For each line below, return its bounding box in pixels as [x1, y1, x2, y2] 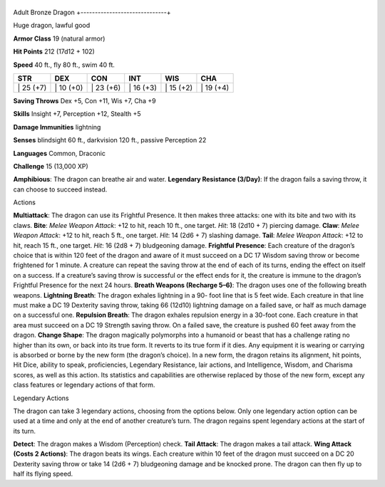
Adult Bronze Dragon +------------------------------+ [13, 8, 171, 16]
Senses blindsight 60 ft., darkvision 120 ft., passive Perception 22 [13, 136, 207, 145]
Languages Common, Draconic [13, 149, 106, 157]
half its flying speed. [13, 470, 73, 478]
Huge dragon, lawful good [13, 21, 91, 30]
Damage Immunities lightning [13, 122, 101, 131]
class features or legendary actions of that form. [13, 381, 155, 389]
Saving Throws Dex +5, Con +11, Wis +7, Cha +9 [13, 96, 156, 105]
